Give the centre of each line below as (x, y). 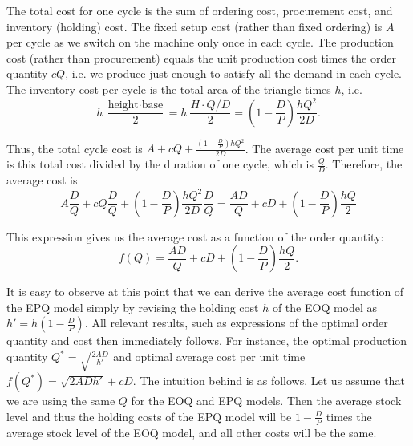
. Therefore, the (364, 164)
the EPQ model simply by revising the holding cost (133, 307)
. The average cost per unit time (324, 148)
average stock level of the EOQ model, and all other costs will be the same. (192, 432)
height (123, 105)
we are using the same (61, 401)
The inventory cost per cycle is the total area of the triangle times (169, 89)
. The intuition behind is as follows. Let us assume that (269, 381)
